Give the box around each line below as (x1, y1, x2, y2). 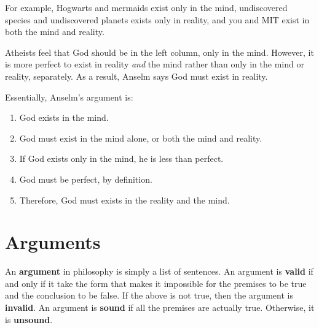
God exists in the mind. (19, 111, 109, 124)
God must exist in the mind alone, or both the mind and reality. (19, 131, 262, 144)
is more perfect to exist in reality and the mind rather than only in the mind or (5, 58, 304, 71)
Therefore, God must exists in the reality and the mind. (19, 193, 230, 206)
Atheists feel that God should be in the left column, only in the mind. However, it (5, 45, 314, 58)
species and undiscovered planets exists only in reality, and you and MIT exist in (5, 13, 310, 26)
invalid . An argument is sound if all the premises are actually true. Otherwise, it (5, 301, 315, 314)
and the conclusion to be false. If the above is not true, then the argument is (5, 289, 293, 302)
